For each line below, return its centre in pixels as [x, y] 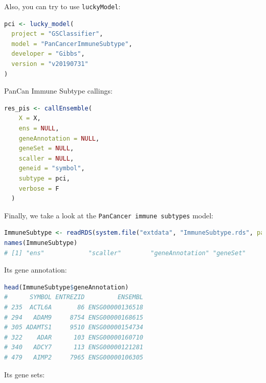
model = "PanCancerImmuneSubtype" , [72, 44]
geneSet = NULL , [46, 149]
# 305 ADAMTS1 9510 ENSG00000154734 [74, 328]
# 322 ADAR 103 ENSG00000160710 [74, 337]
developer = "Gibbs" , [48, 54]
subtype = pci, [44, 178]
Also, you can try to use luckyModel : [62, 6]
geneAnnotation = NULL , [59, 138]
